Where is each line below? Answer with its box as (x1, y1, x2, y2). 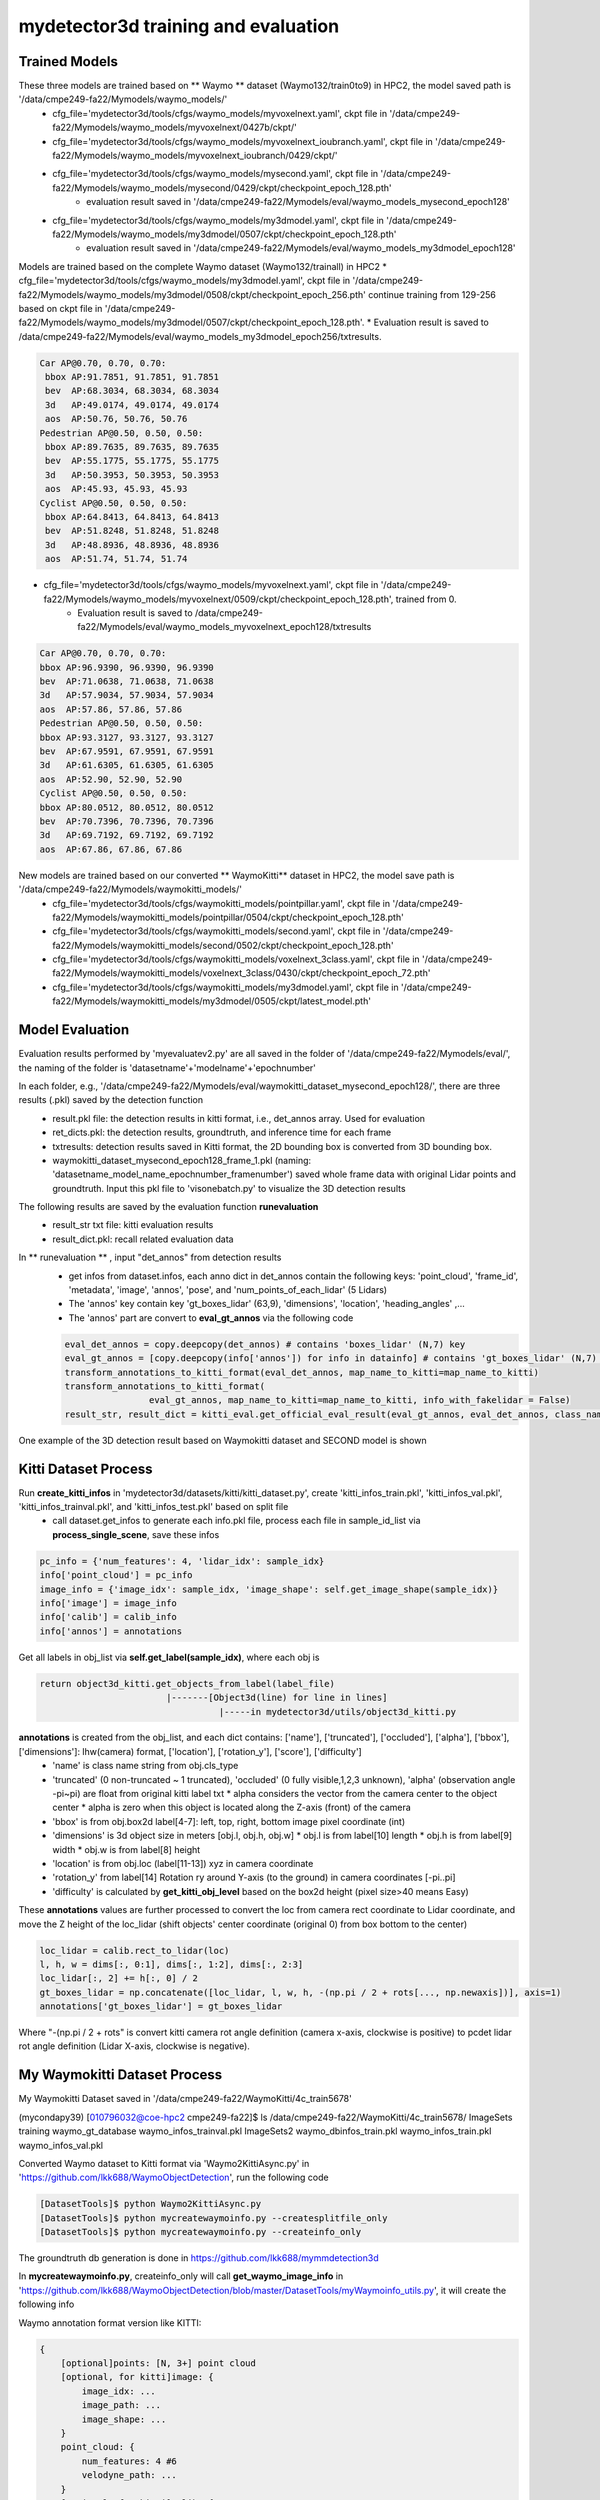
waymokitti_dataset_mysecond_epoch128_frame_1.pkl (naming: (52, 1154, 312, 1166)
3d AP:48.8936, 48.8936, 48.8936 (45, 539, 220, 550)
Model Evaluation (18, 1021, 130, 1039)
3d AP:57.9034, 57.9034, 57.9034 (39, 690, 214, 701)
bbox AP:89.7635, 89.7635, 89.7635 (45, 441, 220, 453)
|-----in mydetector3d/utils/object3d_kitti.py (218, 1706, 457, 1717)
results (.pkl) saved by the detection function (18, 1094, 204, 1106)
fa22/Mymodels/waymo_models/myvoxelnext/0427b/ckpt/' (52, 121, 297, 134)
